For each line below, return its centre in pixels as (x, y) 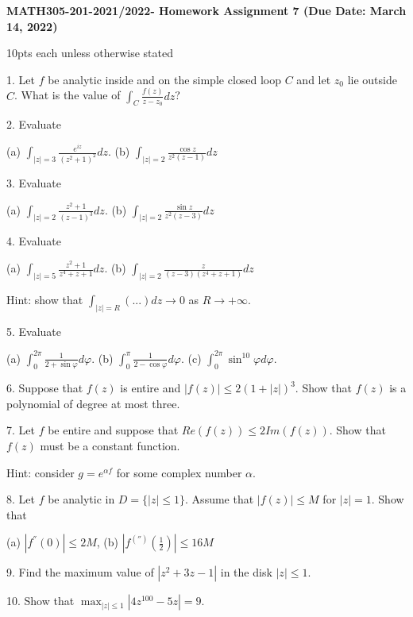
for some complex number (179, 472)
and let (314, 79)
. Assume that (220, 499)
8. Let (21, 499)
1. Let (21, 79)
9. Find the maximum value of (80, 572)
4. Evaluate (34, 241)
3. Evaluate (34, 183)
